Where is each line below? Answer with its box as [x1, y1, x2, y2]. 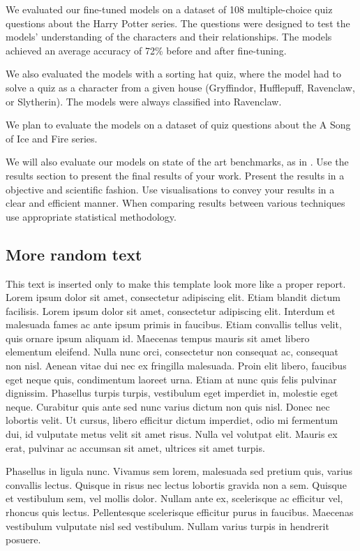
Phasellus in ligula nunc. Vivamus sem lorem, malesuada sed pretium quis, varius [6, 464, 353, 478]
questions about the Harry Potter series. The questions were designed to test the [6, 15, 350, 30]
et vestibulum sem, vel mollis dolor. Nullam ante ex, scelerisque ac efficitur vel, [6, 491, 343, 506]
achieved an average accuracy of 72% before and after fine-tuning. [6, 43, 287, 57]
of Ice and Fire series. [6, 131, 98, 145]
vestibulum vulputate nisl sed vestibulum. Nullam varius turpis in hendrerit [6, 518, 329, 533]
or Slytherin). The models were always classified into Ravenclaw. [6, 94, 282, 108]
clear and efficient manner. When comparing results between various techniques [6, 196, 345, 210]
